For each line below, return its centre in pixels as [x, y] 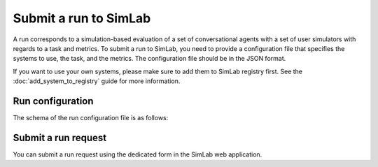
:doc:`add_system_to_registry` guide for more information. [97, 81]
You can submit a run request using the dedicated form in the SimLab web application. [138, 154]
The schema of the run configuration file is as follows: [91, 118]
